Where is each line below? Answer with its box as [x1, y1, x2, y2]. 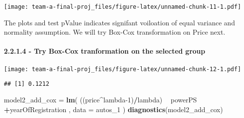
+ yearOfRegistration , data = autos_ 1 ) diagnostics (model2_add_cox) [4, 104, 223, 114]
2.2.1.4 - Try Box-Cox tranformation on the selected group [4, 46, 206, 56]
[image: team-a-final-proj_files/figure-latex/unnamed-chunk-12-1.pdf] [4, 65, 241, 73]
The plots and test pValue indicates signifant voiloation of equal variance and [4, 17, 235, 27]
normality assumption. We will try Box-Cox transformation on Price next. [4, 27, 225, 37]
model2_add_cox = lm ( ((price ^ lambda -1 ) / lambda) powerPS [4, 94, 197, 104]
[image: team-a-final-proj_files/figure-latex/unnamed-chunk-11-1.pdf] [4, 3, 241, 10]
